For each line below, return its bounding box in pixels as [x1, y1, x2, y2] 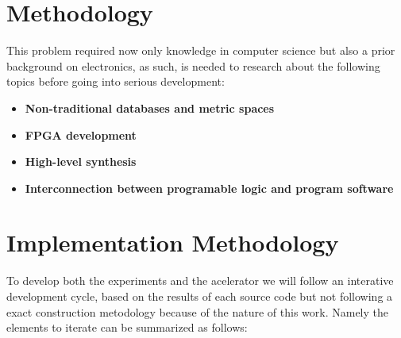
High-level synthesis [25, 153, 137, 170]
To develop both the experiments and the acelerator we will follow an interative [6, 272, 394, 289]
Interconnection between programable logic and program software [25, 179, 394, 196]
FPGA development [25, 126, 137, 143]
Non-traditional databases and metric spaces [25, 99, 275, 116]
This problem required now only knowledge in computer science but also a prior [6, 42, 395, 59]
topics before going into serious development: [6, 73, 225, 90]
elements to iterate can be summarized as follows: [6, 319, 248, 336]
